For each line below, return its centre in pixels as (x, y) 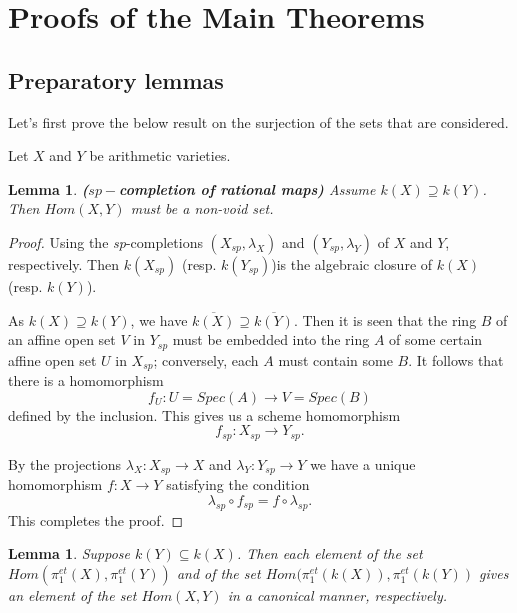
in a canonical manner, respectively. (337, 594)
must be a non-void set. (202, 208)
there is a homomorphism (86, 380)
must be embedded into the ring (271, 339)
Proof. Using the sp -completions (105, 241)
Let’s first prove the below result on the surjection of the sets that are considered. (258, 121)
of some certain (436, 339)
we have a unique (363, 463)
